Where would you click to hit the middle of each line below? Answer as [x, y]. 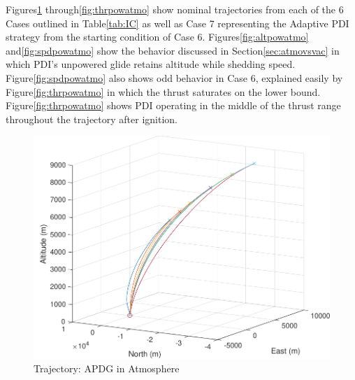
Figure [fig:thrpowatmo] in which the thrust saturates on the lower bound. [163, 91]
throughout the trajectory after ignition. [92, 119]
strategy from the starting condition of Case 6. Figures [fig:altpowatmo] [157, 37]
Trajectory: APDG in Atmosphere [107, 368]
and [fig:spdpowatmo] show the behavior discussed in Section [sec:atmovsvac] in [173, 50]
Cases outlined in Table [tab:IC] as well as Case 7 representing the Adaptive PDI [177, 23]
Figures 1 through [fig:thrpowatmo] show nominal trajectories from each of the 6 [175, 9]
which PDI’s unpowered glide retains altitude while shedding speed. [151, 64]
